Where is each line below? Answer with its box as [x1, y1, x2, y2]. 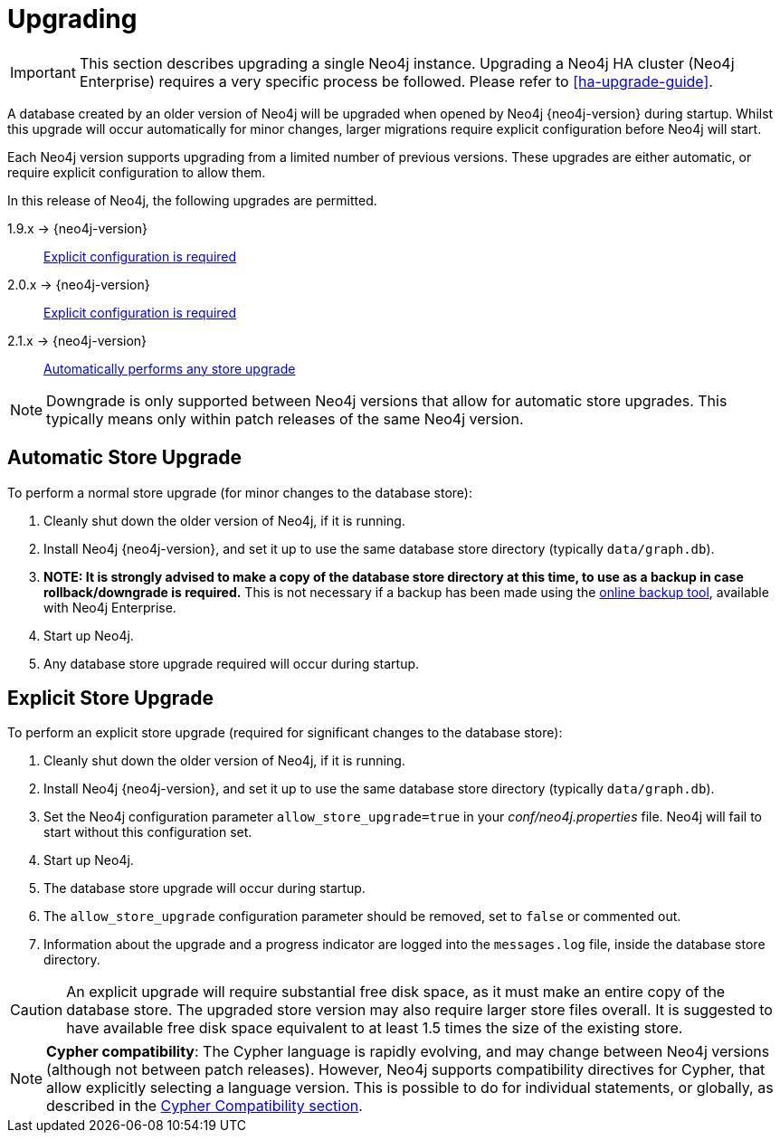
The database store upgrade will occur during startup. [43, 880, 366, 897]
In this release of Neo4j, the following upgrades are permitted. [7, 192, 377, 208]
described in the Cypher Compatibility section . [46, 1097, 363, 1116]
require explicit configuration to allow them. [7, 164, 266, 180]
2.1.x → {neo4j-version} [7, 332, 147, 348]
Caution [10, 1001, 63, 1020]
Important [10, 62, 76, 81]
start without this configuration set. [43, 824, 252, 841]
